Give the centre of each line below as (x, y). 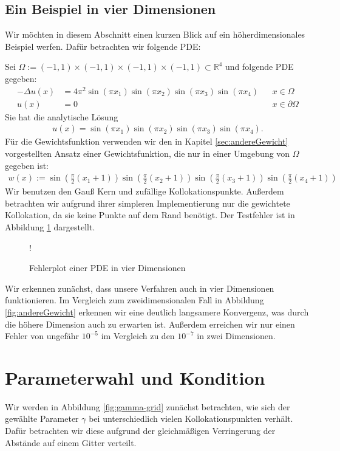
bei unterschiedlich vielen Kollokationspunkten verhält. (191, 418)
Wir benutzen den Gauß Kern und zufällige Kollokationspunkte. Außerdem (144, 191)
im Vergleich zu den (138, 336)
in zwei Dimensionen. (236, 336)
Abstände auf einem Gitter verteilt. (71, 442)
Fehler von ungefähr (42, 336)
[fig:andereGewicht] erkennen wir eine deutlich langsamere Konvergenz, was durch (157, 312)
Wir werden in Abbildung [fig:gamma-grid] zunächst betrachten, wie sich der (148, 406)
